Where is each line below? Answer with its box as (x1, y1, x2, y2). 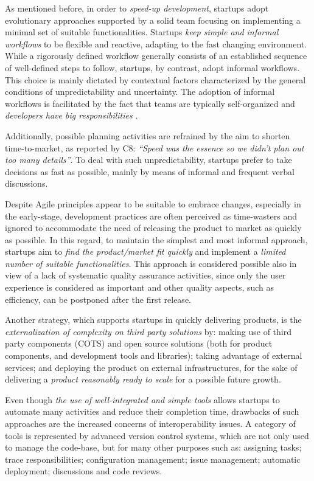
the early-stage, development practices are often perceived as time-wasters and (5, 209, 298, 222)
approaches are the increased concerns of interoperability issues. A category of (5, 417, 296, 429)
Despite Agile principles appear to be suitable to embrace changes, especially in (5, 197, 301, 210)
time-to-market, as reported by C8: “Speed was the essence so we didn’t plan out (5, 141, 304, 154)
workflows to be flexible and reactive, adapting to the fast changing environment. (5, 37, 307, 50)
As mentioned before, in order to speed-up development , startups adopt (5, 2, 269, 14)
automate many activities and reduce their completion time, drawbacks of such (5, 405, 299, 418)
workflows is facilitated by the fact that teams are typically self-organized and (5, 97, 295, 109)
